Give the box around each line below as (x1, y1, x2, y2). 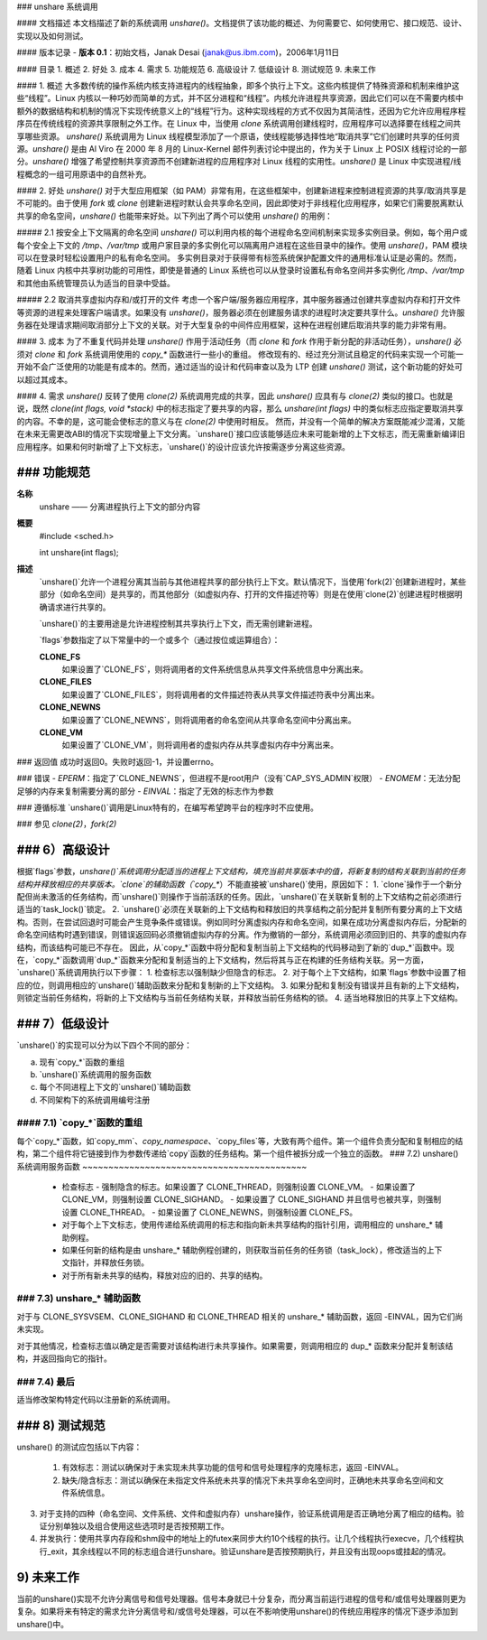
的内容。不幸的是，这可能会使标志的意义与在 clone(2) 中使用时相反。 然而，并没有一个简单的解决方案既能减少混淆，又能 (16, 415, 465, 426)
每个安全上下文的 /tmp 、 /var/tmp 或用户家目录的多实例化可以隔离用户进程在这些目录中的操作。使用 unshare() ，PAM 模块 (16, 239, 468, 250)
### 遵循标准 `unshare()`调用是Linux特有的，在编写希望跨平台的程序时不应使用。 (16, 802, 319, 813)
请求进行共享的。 (46, 601, 111, 612)
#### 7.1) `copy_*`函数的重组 (16, 1116, 143, 1129)
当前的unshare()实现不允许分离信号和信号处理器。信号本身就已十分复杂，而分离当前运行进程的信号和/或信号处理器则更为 (16, 1593, 466, 1604)
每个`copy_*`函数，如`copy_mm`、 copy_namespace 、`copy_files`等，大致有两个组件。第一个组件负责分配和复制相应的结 (16, 1135, 464, 1146)
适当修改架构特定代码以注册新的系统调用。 (16, 1394, 175, 1405)
